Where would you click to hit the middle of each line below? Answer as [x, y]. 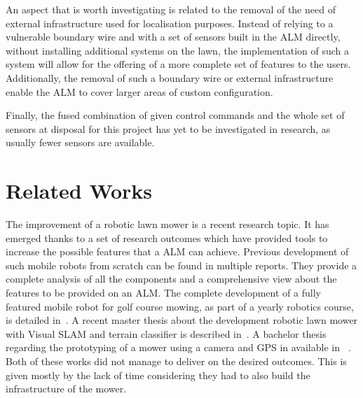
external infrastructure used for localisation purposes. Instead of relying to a [170, 23]
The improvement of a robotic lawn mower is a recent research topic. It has [167, 224]
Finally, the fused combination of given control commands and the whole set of [175, 115]
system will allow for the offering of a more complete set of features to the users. [178, 64]
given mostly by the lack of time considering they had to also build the [158, 375]
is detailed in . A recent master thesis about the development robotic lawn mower [182, 320]
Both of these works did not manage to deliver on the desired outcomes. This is [176, 361]
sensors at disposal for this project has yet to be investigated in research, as [168, 128]
